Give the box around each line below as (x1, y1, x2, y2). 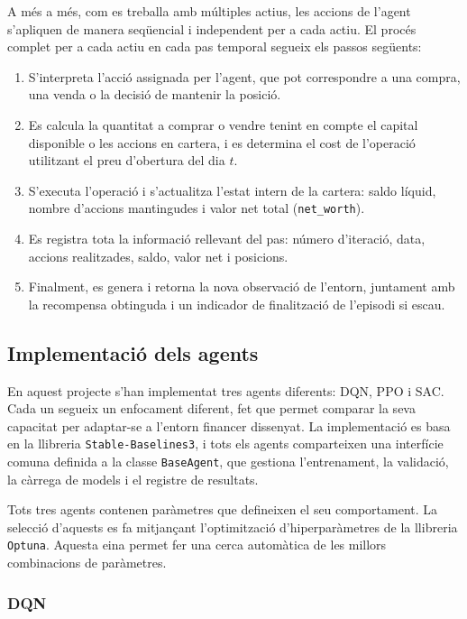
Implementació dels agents (7, 338, 259, 366)
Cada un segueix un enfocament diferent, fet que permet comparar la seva (7, 399, 416, 418)
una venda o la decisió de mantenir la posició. (28, 85, 281, 104)
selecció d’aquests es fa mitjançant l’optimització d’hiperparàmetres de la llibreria (7, 517, 458, 536)
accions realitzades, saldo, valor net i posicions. (28, 246, 288, 265)
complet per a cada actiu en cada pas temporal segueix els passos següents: (7, 37, 422, 56)
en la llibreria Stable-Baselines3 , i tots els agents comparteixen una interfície (7, 434, 444, 453)
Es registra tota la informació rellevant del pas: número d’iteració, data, (28, 229, 426, 247)
